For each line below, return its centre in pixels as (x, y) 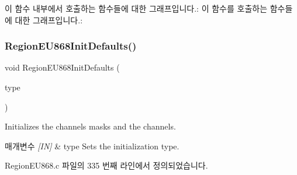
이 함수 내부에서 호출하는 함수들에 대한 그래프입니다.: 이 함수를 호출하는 (136, 8)
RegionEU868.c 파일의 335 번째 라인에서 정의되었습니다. (106, 165)
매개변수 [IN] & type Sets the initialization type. (92, 146)
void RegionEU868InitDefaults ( (62, 67)
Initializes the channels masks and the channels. (90, 126)
